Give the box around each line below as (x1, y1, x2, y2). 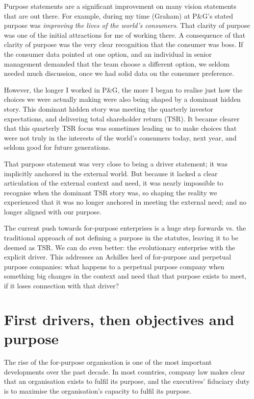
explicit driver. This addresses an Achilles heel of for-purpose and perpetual (4, 252, 231, 262)
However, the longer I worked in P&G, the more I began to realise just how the (4, 84, 243, 94)
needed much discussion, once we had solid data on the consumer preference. (4, 68, 234, 78)
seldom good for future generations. (4, 142, 111, 152)
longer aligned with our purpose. (4, 206, 102, 216)
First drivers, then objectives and (4, 309, 234, 329)
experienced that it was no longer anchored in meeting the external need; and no (4, 197, 247, 207)
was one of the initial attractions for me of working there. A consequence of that (4, 29, 246, 40)
